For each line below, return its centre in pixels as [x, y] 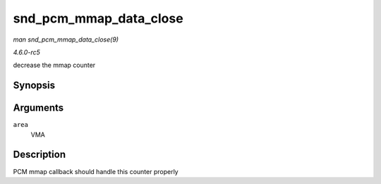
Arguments [38, 108]
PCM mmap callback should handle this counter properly [96, 171]
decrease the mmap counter [54, 65]
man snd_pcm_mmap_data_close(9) [66, 39]
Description [40, 155]
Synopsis [34, 86]
